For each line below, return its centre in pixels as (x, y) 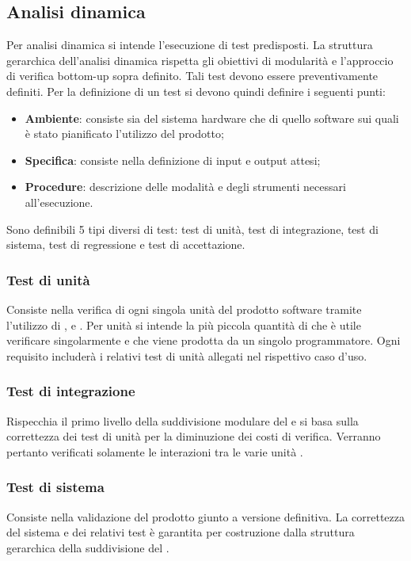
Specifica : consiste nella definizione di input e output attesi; (173, 160)
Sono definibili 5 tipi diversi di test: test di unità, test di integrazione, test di (192, 229)
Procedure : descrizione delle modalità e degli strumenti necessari (185, 187)
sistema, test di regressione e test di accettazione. (126, 244)
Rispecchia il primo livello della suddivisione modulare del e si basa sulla (183, 420)
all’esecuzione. (59, 202)
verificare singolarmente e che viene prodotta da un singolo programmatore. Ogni (204, 340)
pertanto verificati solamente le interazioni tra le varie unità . (155, 451)
